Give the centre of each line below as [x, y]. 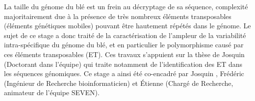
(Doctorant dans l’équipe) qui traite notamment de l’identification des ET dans [123, 64]
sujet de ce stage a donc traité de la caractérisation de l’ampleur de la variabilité [125, 35]
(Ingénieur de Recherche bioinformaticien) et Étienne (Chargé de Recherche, [119, 83]
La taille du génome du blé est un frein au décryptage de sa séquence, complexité [126, 6]
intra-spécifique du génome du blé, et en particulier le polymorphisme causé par [124, 45]
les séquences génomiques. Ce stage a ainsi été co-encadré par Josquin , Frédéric [124, 73]
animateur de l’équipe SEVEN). [52, 92]
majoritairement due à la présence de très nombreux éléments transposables [118, 16]
